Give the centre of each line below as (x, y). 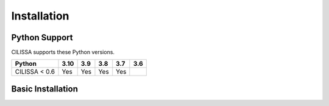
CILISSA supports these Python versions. (63, 52)
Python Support (42, 37)
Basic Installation (45, 89)
